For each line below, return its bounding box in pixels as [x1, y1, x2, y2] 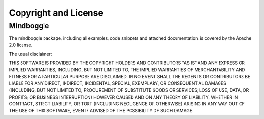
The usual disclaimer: [9, 51, 52, 57]
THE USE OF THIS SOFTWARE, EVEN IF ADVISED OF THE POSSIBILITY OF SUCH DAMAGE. [9, 108, 194, 114]
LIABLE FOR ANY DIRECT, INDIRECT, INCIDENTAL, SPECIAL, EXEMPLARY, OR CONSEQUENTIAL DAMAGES [9, 80, 227, 86]
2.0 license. [9, 42, 33, 48]
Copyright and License [9, 7, 104, 18]
